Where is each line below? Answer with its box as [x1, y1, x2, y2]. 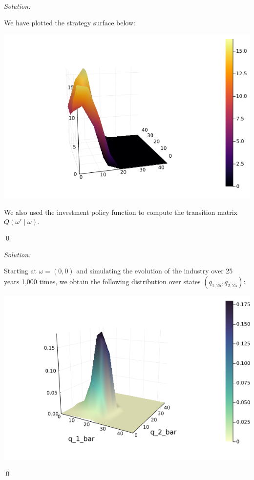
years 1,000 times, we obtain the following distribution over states [4, 276, 201, 286]
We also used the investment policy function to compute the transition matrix [4, 207, 237, 217]
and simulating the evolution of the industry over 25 [76, 266, 233, 276]
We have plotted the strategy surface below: [4, 17, 135, 27]
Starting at [4, 266, 37, 276]
